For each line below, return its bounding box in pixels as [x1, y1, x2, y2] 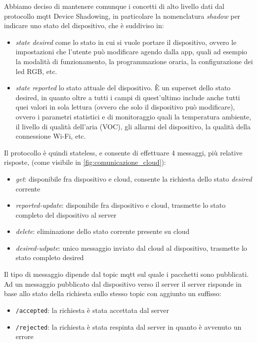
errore [15, 331, 34, 342]
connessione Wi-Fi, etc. [15, 131, 86, 141]
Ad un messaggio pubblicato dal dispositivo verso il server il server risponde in [4, 278, 242, 289]
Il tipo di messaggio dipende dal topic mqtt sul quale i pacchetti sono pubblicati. [4, 269, 249, 279]
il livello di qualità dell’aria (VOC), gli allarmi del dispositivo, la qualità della [15, 121, 251, 131]
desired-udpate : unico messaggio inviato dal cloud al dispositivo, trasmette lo [15, 242, 247, 253]
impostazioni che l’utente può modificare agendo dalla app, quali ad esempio [15, 46, 247, 57]
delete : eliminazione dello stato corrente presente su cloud [15, 226, 190, 236]
